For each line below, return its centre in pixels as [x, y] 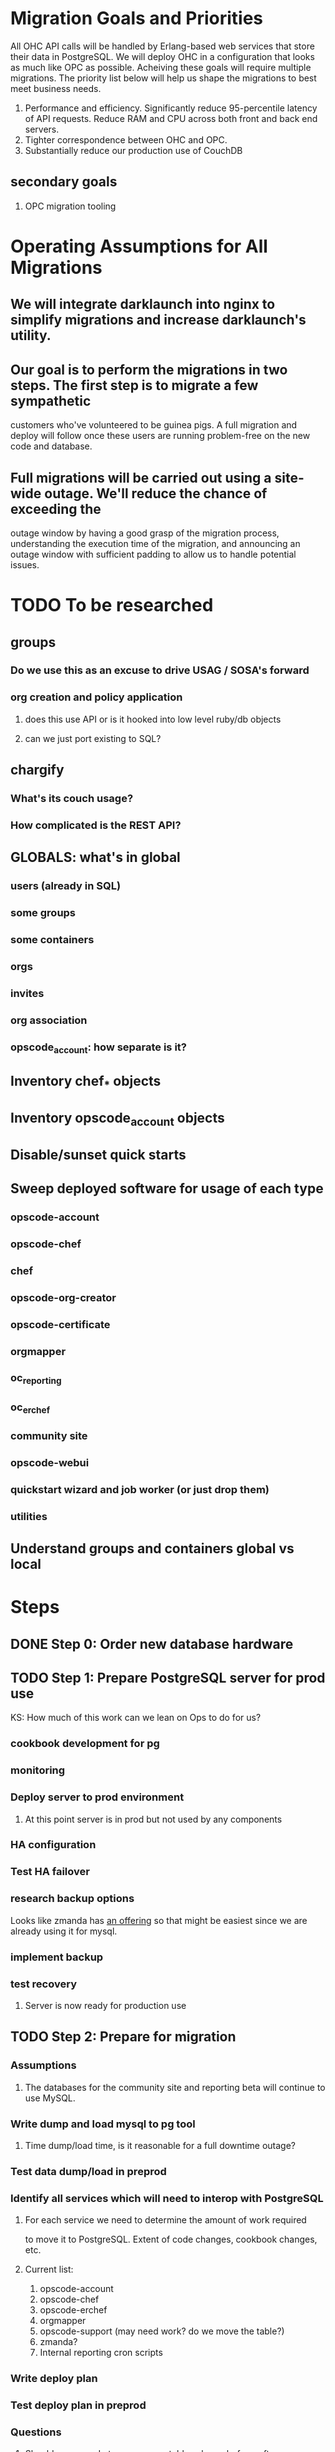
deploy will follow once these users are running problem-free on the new [160, 436]
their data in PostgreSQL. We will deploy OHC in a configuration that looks [162, 56]
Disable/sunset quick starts [98, 1154]
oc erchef [30, 1408]
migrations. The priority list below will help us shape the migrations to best [163, 78]
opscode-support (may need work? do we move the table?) [162, 2331]
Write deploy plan [54, 2379]
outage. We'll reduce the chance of [156, 493]
